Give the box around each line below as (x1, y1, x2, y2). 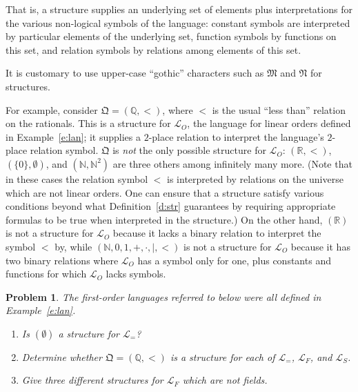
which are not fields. (182, 373, 268, 387)
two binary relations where (6, 253, 119, 267)
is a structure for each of (170, 349, 275, 364)
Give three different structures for (21, 373, 163, 387)
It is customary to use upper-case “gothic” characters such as (6, 66, 264, 80)
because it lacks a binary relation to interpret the (112, 226, 321, 240)
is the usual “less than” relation (212, 102, 346, 117)
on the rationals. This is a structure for (6, 116, 171, 130)
